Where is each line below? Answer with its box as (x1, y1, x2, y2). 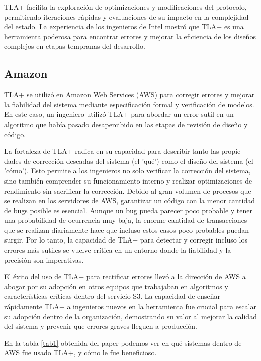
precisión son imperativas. (4, 254, 84, 265)
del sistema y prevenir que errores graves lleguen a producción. (4, 321, 198, 331)
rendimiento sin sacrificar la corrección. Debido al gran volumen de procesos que (4, 185, 251, 196)
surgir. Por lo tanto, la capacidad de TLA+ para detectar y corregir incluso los (4, 234, 247, 245)
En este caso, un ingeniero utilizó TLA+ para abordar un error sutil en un (4, 109, 234, 119)
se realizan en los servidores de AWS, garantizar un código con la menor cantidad (4, 195, 255, 206)
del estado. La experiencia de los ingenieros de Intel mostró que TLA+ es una (4, 21, 244, 32)
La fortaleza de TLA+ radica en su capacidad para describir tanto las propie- (4, 146, 243, 156)
